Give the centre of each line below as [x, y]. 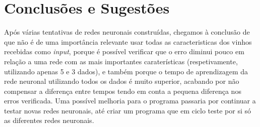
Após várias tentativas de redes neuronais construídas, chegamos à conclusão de [127, 32]
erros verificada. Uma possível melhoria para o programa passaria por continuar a [130, 101]
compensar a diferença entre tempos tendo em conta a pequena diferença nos [123, 91]
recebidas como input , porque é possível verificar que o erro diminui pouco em [124, 51]
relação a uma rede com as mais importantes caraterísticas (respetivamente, [121, 61]
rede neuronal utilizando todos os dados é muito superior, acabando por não [122, 81]
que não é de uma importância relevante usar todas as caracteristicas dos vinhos [128, 41]
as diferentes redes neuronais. [49, 120]
